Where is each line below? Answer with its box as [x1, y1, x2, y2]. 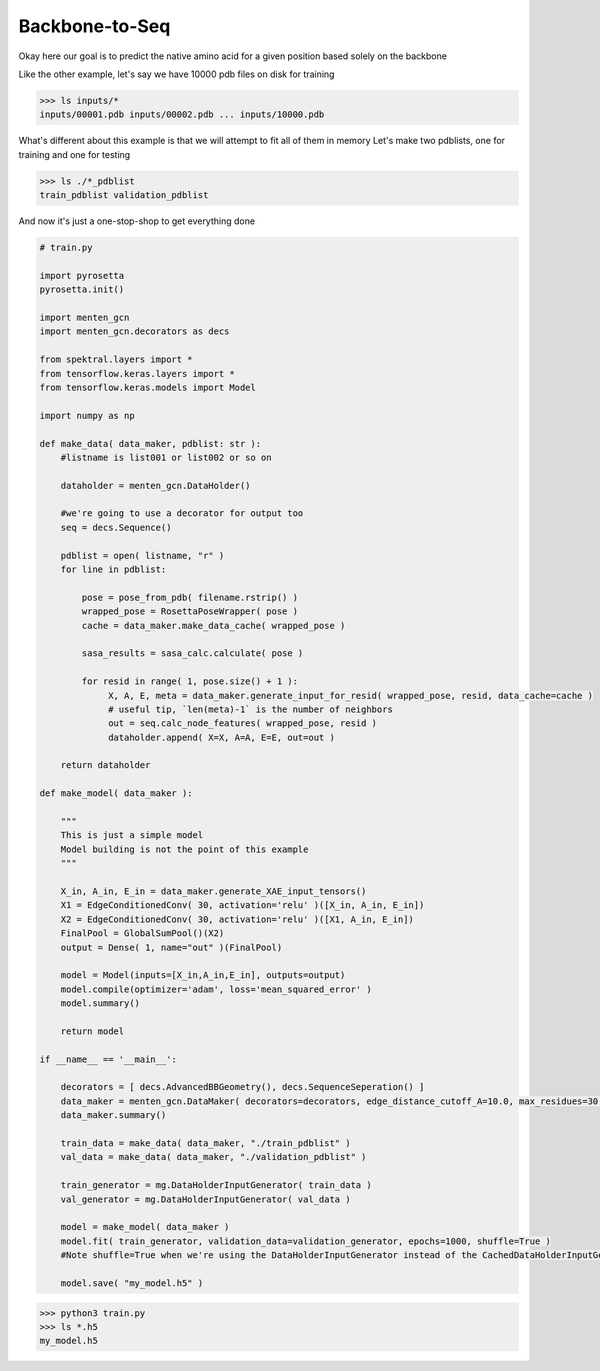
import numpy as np [39, 410, 135, 421]
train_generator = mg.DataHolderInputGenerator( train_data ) [60, 1180, 372, 1191]
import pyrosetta [39, 270, 125, 281]
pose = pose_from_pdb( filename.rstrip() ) [81, 591, 299, 603]
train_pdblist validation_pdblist [39, 190, 209, 201]
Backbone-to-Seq [18, 15, 171, 37]
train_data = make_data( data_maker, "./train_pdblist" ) [60, 1138, 351, 1149]
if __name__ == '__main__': [39, 1053, 177, 1065]
